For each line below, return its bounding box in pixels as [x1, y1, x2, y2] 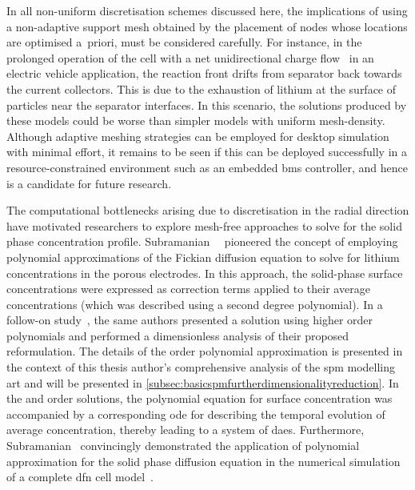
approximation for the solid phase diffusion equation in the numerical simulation [6, 452, 401, 469]
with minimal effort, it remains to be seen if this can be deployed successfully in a [6, 143, 408, 160]
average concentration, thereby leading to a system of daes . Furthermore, [6, 421, 365, 438]
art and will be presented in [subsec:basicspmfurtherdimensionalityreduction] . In [6, 374, 399, 391]
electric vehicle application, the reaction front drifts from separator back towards [6, 65, 402, 82]
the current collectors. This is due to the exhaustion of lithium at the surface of [6, 80, 397, 97]
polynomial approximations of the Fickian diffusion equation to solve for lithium [6, 248, 400, 265]
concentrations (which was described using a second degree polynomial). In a [6, 295, 383, 312]
